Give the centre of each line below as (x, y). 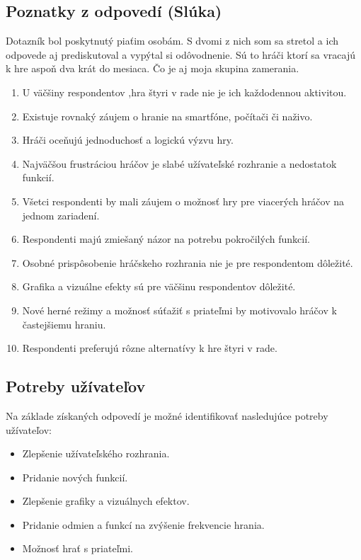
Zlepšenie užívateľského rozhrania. (96, 453)
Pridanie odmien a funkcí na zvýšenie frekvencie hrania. (143, 524)
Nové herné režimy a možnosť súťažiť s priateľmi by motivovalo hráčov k (179, 310)
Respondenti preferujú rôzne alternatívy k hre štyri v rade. (150, 348)
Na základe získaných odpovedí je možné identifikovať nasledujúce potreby (167, 415)
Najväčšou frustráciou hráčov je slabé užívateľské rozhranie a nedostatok (179, 163)
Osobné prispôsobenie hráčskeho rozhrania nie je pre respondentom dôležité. (188, 262)
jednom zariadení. (61, 215)
